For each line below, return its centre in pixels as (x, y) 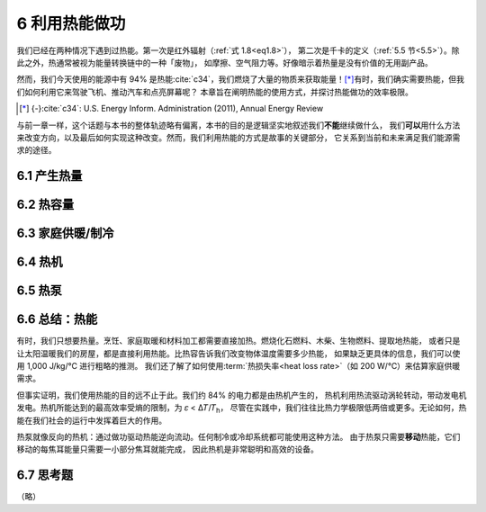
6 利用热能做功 (71, 23)
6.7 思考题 (45, 476)
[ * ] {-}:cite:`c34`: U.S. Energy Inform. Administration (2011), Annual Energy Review (171, 109)
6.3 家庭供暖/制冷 (65, 234)
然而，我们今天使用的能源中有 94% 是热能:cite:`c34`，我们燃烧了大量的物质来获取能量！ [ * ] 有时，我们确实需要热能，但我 (241, 79)
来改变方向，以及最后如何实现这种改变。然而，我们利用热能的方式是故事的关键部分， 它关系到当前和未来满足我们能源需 (238, 137)
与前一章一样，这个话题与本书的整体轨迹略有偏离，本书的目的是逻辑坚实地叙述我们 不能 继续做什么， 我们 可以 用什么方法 (238, 125)
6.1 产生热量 (49, 176)
